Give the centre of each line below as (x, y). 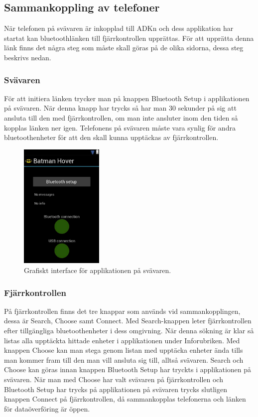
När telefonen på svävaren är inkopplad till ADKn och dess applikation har (119, 28)
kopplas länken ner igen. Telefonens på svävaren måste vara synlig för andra (120, 127)
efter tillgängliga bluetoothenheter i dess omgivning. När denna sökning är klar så (129, 331)
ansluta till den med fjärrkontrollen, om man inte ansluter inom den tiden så (121, 117)
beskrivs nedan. (28, 57)
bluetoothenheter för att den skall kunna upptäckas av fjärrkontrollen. (111, 137)
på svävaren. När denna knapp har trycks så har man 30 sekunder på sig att (120, 108)
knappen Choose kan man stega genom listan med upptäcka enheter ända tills (124, 350)
